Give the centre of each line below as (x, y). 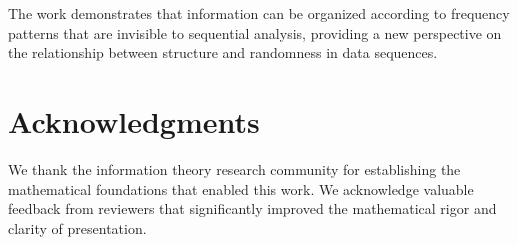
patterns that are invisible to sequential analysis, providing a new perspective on (255, 32)
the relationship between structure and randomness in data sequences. (223, 52)
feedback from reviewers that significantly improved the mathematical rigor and (252, 208)
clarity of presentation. (77, 227)
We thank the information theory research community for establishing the (234, 168)
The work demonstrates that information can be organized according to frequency (259, 13)
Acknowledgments (134, 120)
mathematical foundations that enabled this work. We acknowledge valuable (241, 188)
